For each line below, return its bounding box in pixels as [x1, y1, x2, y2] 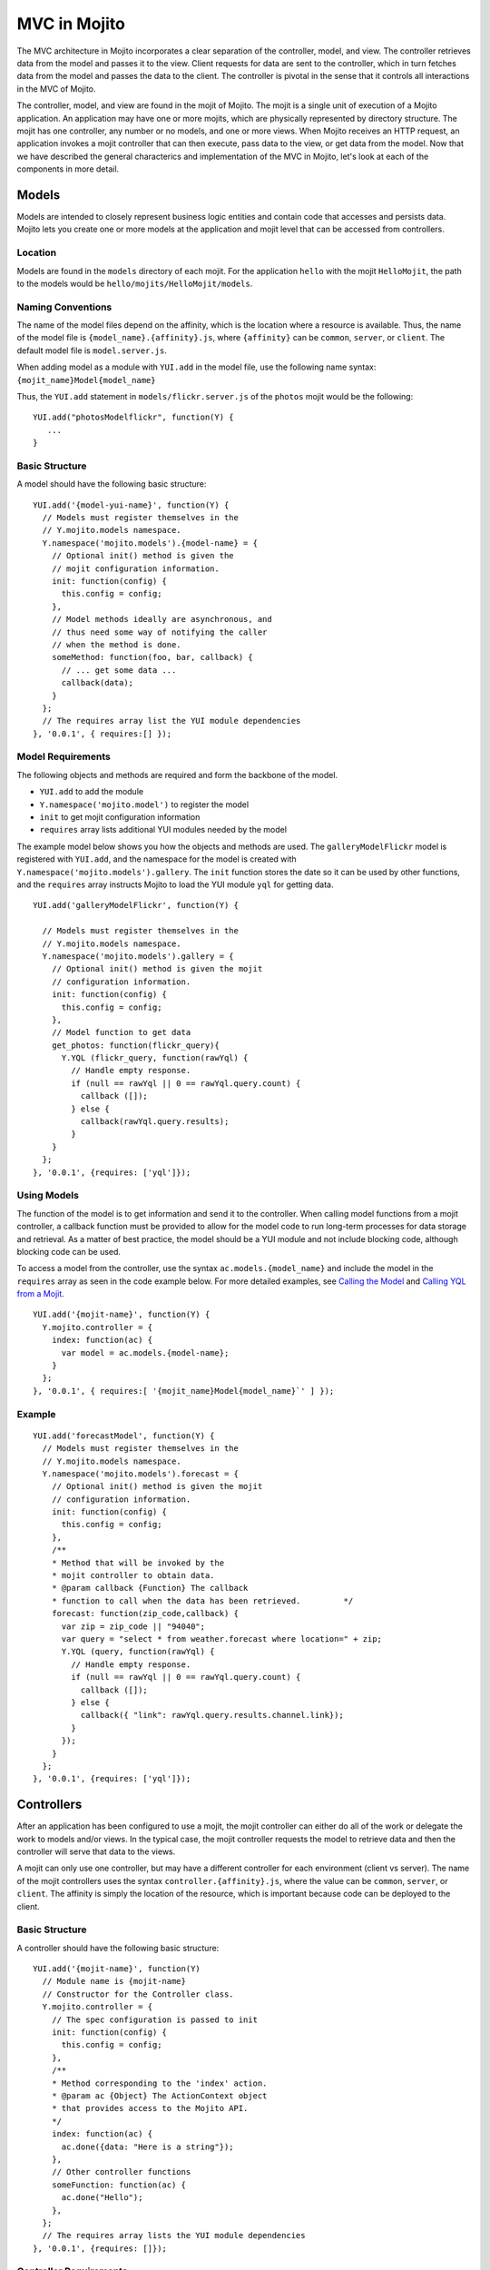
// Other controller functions [51, 2166, 191, 2177]
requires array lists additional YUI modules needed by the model [39, 824, 288, 835]
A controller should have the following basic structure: [16, 1942, 220, 1953]
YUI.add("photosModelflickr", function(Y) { [33, 412, 235, 422]
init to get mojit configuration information [39, 812, 201, 823]
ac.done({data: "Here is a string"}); [61, 2141, 235, 2152]
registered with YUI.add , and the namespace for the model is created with [16, 854, 297, 864]
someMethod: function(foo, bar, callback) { [51, 652, 253, 663]
